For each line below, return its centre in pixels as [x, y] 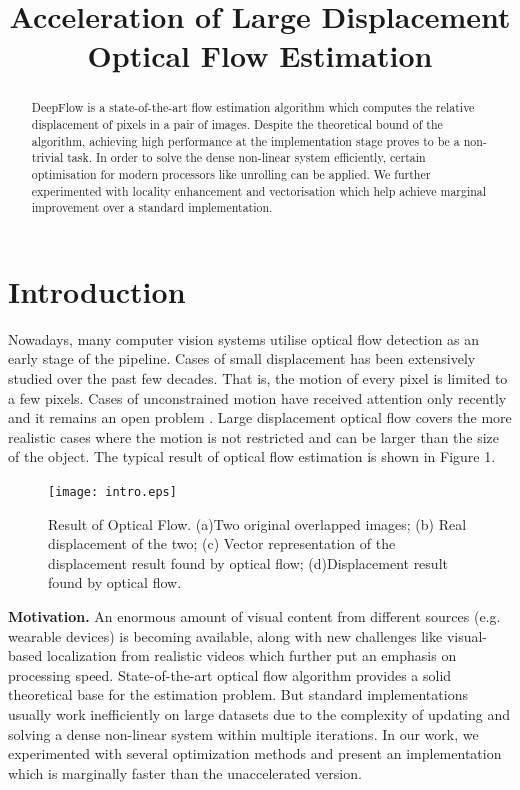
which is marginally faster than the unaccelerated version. [185, 772]
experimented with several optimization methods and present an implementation [255, 753]
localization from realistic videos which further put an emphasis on [251, 655]
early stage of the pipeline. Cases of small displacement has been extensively [242, 358]
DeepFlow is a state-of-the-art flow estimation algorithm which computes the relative [253, 107]
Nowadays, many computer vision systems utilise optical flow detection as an [244, 338]
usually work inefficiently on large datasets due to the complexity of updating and [259, 714]
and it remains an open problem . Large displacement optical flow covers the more [260, 417]
